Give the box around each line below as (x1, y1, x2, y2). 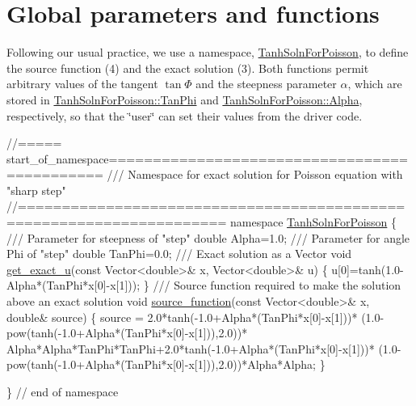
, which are (347, 75, 402, 92)
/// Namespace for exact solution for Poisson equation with (107, 166, 403, 183)
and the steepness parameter (195, 75, 337, 92)
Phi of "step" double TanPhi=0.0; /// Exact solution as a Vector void (6, 245, 352, 262)
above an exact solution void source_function (6, 293, 232, 310)
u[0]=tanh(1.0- (331, 260, 404, 277)
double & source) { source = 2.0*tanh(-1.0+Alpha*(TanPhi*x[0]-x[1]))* (6, 308, 358, 325)
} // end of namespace (6, 383, 119, 400)
